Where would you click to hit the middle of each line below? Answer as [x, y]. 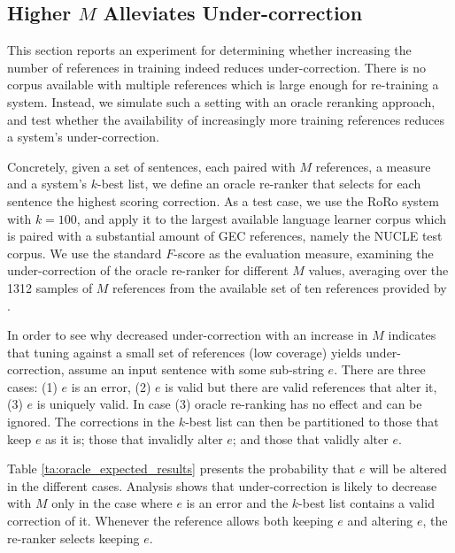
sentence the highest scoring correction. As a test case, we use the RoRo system [223, 200]
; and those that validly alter [310, 438]
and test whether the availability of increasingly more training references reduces [226, 119]
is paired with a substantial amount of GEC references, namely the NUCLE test [225, 236]
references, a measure [373, 166]
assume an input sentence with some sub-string [196, 369]
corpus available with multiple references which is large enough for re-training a [223, 84]
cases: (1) [32, 386]
